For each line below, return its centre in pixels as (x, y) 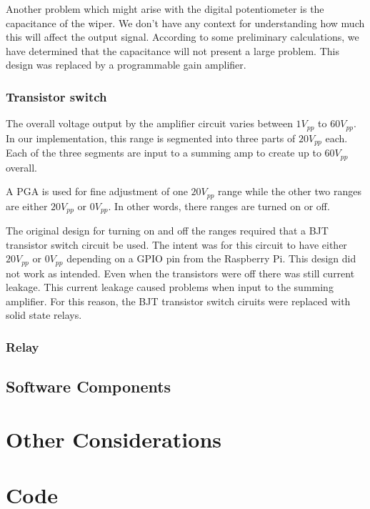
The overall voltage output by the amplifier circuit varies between (149, 123)
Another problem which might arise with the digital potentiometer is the (165, 9)
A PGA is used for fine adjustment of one (97, 191)
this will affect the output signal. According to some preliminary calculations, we (182, 37)
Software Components (89, 386)
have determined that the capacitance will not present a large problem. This (172, 50)
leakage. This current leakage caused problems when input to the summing (170, 287)
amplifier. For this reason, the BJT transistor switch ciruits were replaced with (178, 301)
